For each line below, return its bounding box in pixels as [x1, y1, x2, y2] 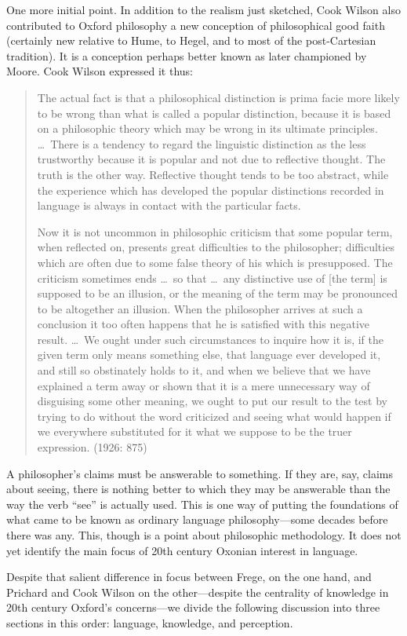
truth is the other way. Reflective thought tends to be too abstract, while [37, 166, 389, 182]
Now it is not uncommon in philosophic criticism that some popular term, [37, 223, 393, 239]
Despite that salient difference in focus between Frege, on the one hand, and [6, 568, 372, 585]
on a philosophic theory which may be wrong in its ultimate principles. [37, 120, 378, 137]
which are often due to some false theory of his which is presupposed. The [37, 254, 393, 270]
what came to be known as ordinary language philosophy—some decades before [6, 511, 388, 528]
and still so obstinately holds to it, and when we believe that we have [37, 362, 371, 378]
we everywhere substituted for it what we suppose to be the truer [37, 423, 352, 440]
